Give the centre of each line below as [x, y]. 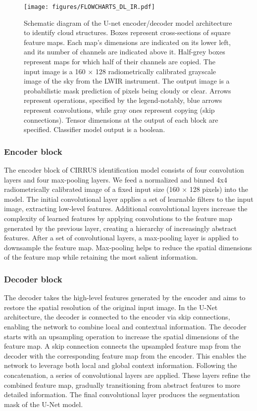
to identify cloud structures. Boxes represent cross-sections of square [127, 32]
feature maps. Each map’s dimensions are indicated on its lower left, [127, 42]
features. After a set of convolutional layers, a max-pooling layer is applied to [121, 238]
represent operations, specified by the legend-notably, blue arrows [123, 100]
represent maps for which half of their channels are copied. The [120, 62]
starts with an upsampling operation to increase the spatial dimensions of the [122, 336]
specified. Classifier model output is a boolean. [95, 129]
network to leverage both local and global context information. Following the [121, 365]
